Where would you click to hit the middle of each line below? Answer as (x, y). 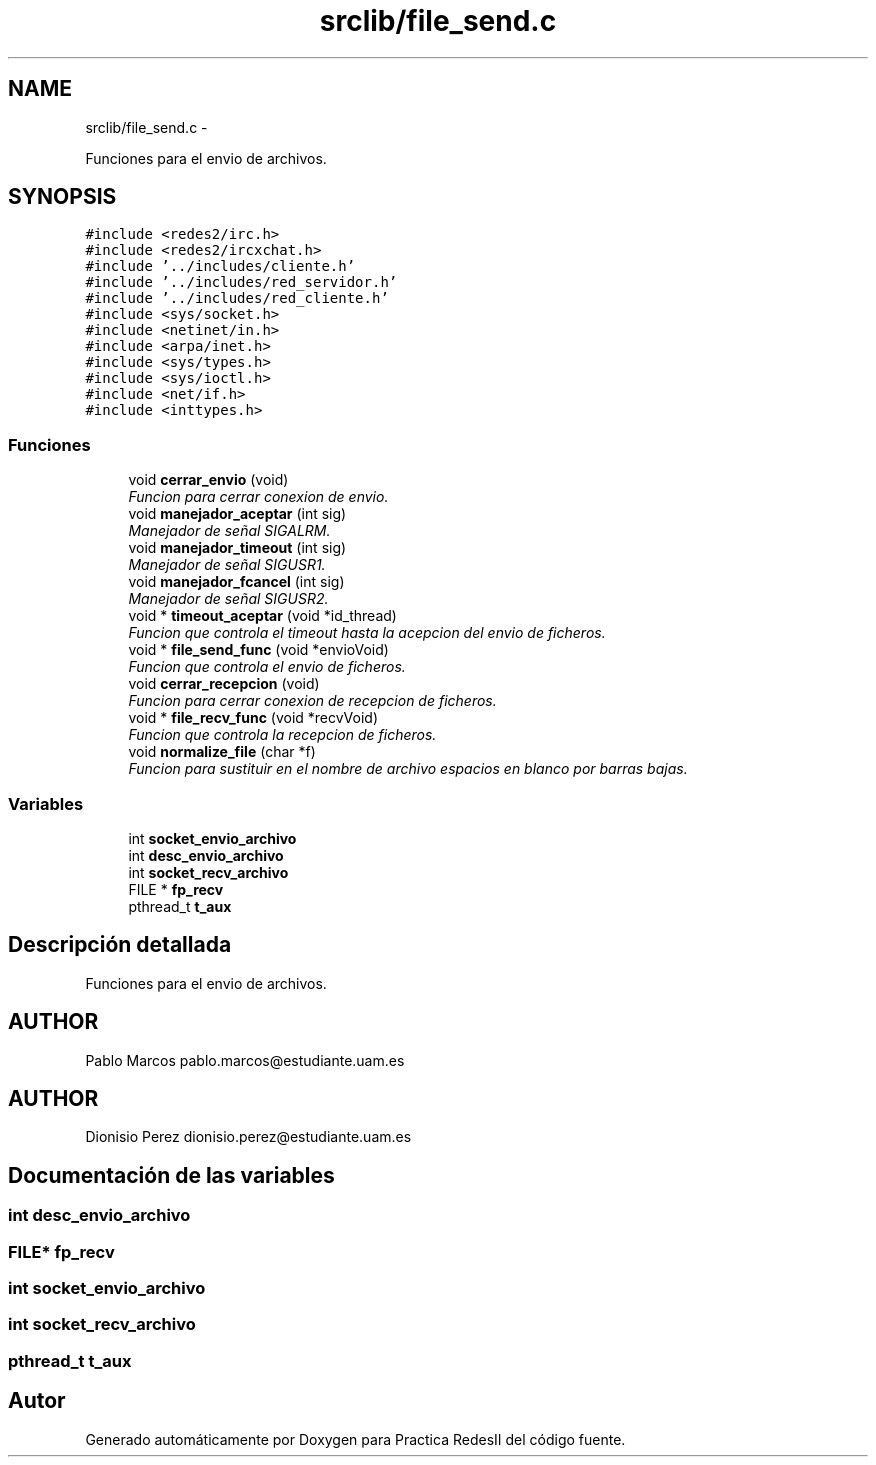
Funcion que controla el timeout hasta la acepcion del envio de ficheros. (367, 633)
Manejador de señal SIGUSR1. (227, 565)
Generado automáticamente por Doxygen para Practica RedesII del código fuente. (355, 1439)
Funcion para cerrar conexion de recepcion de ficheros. (312, 701)
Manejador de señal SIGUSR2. (228, 599)
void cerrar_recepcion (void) (224, 684)
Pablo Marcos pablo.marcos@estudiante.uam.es (245, 1060)
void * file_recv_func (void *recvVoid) (253, 718)
